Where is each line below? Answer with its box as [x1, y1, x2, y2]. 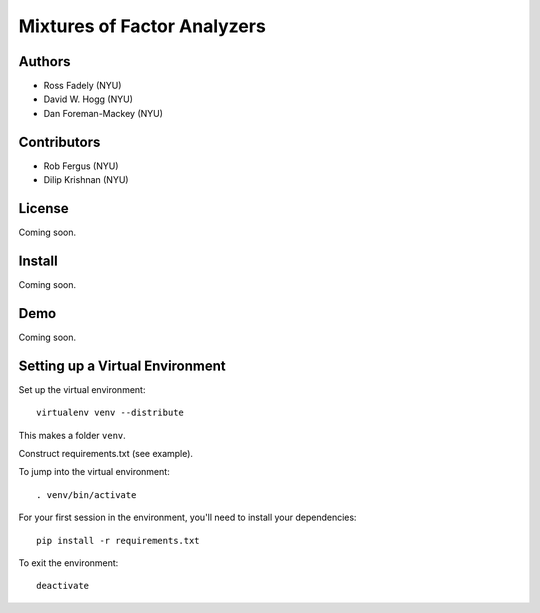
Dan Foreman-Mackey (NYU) [43, 107, 164, 119]
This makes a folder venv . [18, 429, 127, 441]
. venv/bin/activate [36, 489, 137, 500]
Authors [18, 53, 71, 70]
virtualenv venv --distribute [36, 407, 185, 419]
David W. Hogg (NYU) [43, 93, 134, 105]
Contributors [18, 133, 101, 150]
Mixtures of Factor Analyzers [18, 15, 267, 37]
